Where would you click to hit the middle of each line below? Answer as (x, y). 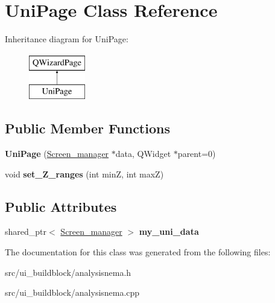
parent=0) (197, 154)
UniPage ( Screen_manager (57, 154)
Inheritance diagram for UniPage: (67, 39)
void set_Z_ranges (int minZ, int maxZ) (84, 174)
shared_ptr (26, 231)
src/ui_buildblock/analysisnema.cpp (72, 292)
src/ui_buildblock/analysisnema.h (68, 272)
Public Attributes (61, 206)
